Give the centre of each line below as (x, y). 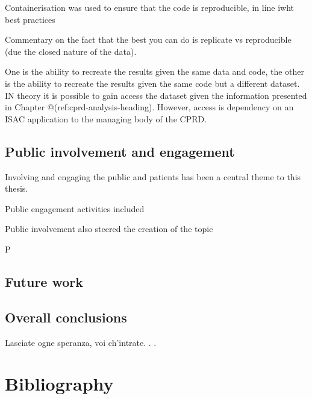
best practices (30, 19)
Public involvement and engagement (120, 151)
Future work (44, 281)
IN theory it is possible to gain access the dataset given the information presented (156, 95)
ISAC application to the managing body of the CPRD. (106, 118)
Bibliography (59, 384)
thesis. (17, 188)
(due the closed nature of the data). (71, 51)
